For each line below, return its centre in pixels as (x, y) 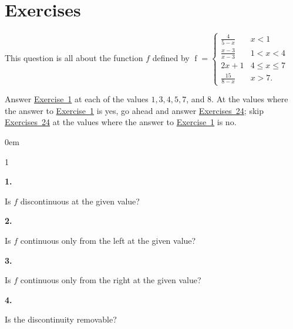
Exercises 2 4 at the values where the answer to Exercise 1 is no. (121, 122)
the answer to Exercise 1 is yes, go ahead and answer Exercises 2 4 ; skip (134, 110)
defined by (171, 57)
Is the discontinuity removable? (61, 319)
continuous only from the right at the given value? (111, 280)
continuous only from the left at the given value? (108, 241)
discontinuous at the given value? (80, 201)
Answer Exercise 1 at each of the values (77, 99)
